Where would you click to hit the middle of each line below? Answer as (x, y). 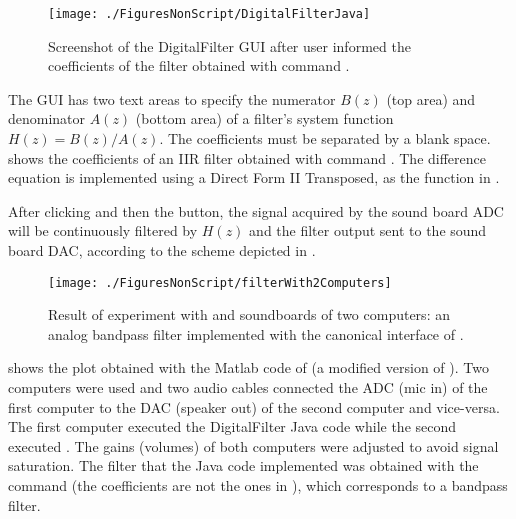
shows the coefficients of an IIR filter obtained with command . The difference (247, 157)
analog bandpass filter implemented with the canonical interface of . (256, 333)
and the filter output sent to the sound (368, 230)
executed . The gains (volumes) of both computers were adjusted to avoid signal (253, 445)
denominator (47, 118)
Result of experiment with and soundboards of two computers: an (249, 314)
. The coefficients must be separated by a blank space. (325, 138)
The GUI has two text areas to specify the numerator (172, 98)
